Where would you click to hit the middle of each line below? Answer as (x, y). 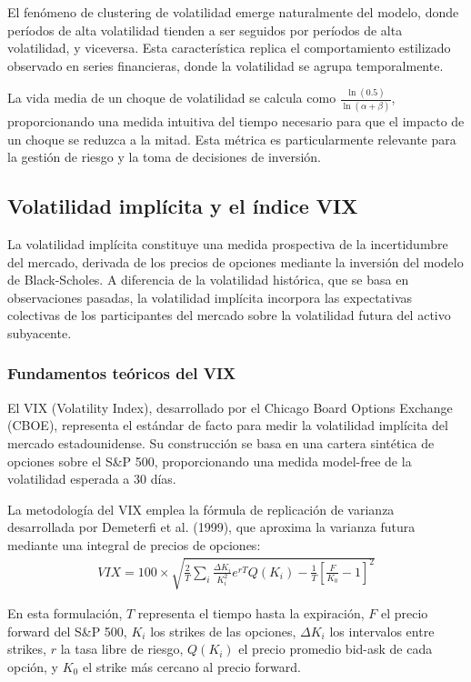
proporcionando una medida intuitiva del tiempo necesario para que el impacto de (236, 121)
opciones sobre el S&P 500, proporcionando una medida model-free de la (210, 461)
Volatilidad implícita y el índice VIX (183, 206)
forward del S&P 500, (67, 631)
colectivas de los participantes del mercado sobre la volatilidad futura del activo (229, 315)
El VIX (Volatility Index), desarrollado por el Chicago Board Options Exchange (230, 407)
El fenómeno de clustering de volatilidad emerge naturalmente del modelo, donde (233, 12)
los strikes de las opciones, (223, 631)
